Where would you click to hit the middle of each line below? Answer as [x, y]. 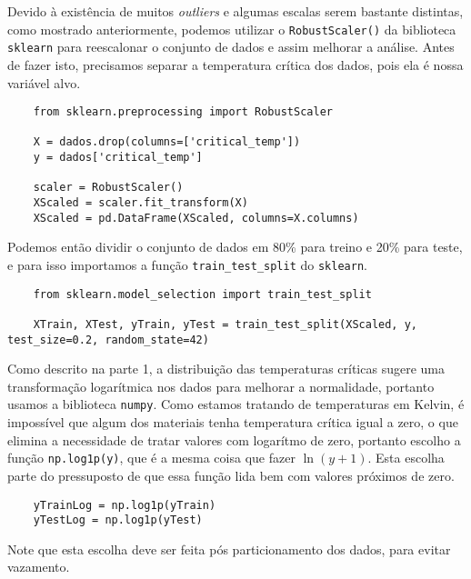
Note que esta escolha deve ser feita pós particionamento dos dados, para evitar [229, 549]
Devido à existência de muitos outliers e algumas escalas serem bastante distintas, [235, 11]
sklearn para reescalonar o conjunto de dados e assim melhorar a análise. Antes [231, 47]
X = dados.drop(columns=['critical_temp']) [167, 142]
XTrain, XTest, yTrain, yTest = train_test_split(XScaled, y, [225, 324]
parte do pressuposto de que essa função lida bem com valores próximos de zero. [231, 475]
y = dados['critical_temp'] [118, 158]
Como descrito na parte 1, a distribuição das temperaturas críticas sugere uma [226, 369]
